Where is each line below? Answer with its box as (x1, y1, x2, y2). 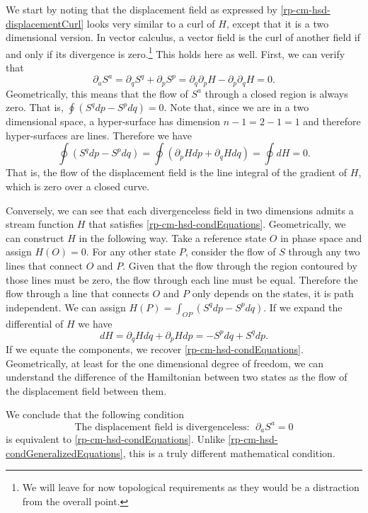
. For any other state (86, 244, 176, 259)
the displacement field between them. (6, 383, 167, 398)
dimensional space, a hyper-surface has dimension (6, 114, 221, 129)
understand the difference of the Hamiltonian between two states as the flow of (6, 369, 347, 384)
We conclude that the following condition (6, 407, 185, 422)
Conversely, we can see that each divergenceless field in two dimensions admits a (6, 202, 354, 217)
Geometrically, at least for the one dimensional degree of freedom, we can (6, 355, 324, 370)
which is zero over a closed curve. (6, 178, 150, 193)
